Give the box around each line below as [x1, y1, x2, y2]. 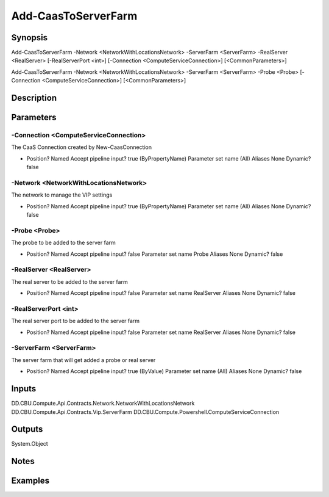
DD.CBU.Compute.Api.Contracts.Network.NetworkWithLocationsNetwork [11, 400, 195, 407]
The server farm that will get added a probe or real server [11, 356, 156, 363]
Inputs [11, 383, 37, 394]
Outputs [11, 424, 43, 435]
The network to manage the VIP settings [11, 191, 113, 198]
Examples [11, 476, 50, 486]
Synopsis [11, 32, 48, 43]
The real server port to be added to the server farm [11, 317, 140, 325]
